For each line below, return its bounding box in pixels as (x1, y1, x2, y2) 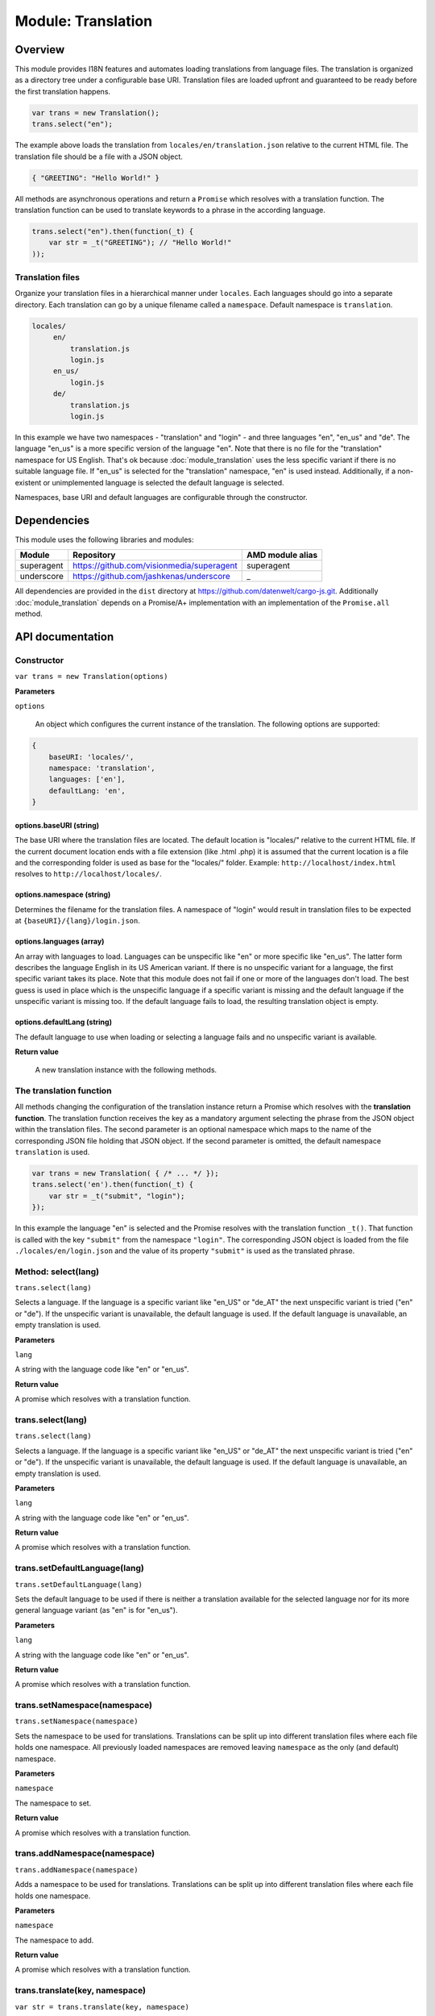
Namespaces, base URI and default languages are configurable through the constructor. (14, 492, 308, 502)
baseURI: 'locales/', (48, 752, 135, 761)
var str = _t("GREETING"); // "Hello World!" (48, 238, 232, 248)
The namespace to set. (14, 1798, 92, 1808)
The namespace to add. (14, 1935, 94, 1945)
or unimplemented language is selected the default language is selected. (43, 477, 285, 487)
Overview (14, 43, 65, 56)
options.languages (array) (14, 936, 105, 947)
